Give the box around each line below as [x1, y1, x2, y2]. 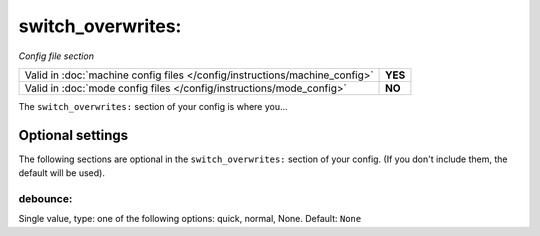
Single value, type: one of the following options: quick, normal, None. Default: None [18, 213, 362, 225]
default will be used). [18, 167, 105, 179]
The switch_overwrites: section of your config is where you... [18, 100, 289, 112]
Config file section [18, 50, 95, 62]
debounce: [18, 192, 73, 205]
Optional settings [18, 126, 129, 144]
